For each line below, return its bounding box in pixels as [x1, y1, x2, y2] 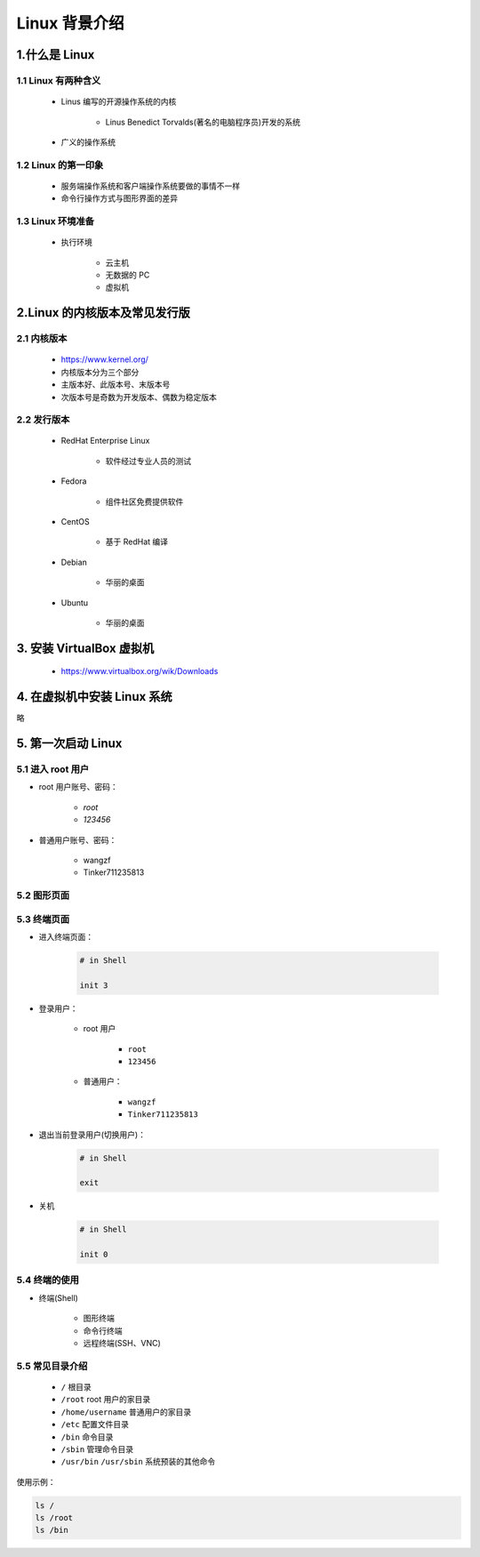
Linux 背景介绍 [16, 13, 124, 33]
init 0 [79, 1249, 108, 1260]
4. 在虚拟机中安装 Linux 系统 [16, 689, 172, 704]
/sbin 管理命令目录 [60, 1443, 134, 1454]
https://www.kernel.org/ [60, 354, 148, 365]
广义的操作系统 [60, 136, 116, 147]
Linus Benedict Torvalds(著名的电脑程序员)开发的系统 [105, 116, 301, 127]
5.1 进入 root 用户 [16, 763, 90, 775]
